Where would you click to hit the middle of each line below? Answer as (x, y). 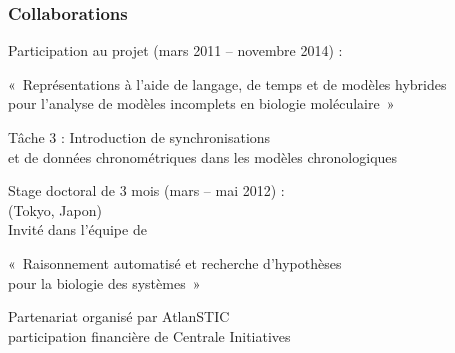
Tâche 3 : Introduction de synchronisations (139, 137)
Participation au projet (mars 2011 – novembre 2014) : (175, 50)
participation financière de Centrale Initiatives (149, 335)
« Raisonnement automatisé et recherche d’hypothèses (175, 262)
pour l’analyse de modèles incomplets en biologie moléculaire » (201, 103)
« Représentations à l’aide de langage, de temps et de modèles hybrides (227, 83)
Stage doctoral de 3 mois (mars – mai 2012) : (146, 190)
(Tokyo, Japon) (55, 209)
